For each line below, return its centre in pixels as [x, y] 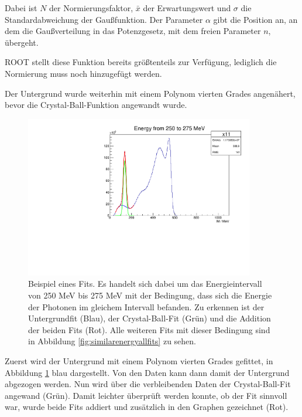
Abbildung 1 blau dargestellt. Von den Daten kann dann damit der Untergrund [147, 372]
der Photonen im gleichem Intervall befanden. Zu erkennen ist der [146, 306]
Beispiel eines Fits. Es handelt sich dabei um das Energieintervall [145, 284]
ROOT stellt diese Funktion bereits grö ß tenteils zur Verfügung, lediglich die [141, 62]
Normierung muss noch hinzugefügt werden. [83, 73]
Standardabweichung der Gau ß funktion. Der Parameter [104, 19]
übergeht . [22, 42]
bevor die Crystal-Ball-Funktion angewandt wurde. [96, 105]
